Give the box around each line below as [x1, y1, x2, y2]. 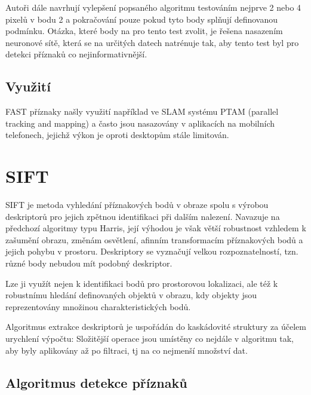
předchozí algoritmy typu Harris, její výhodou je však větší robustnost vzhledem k [5, 222, 306, 234]
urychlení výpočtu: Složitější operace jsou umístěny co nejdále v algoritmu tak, [5, 332, 294, 345]
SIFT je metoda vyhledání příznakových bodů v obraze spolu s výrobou [5, 198, 269, 211]
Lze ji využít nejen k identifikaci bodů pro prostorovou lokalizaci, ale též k [5, 277, 278, 289]
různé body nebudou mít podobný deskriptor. [5, 257, 173, 270]
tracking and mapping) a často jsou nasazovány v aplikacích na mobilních [5, 117, 275, 129]
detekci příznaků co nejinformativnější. [5, 48, 147, 60]
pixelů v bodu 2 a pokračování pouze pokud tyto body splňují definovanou [5, 13, 278, 25]
